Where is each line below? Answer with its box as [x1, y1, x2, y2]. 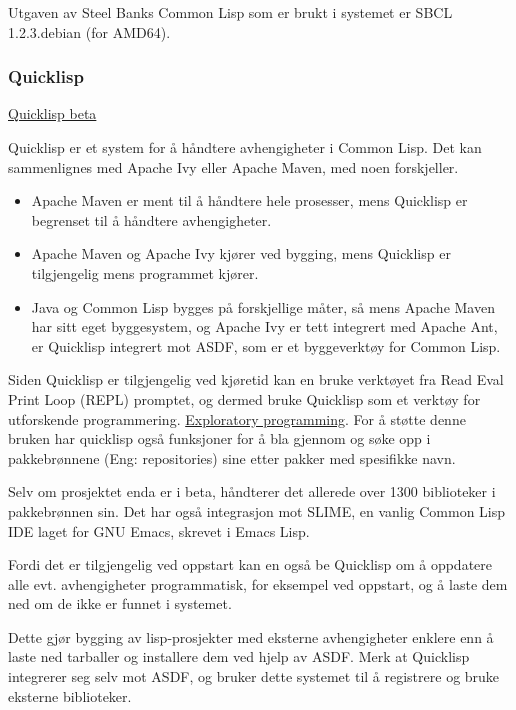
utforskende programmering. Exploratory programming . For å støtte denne [8, 408, 466, 429]
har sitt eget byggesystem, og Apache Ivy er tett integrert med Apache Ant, [31, 316, 498, 337]
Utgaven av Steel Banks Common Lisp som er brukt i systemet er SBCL [8, 2, 453, 22]
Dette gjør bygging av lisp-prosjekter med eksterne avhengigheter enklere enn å [8, 626, 494, 647]
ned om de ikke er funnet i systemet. [8, 593, 232, 614]
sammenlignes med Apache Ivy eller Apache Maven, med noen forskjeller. [8, 156, 459, 177]
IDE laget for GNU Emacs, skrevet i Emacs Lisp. [8, 520, 310, 541]
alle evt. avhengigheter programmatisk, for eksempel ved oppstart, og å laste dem [8, 573, 508, 594]
